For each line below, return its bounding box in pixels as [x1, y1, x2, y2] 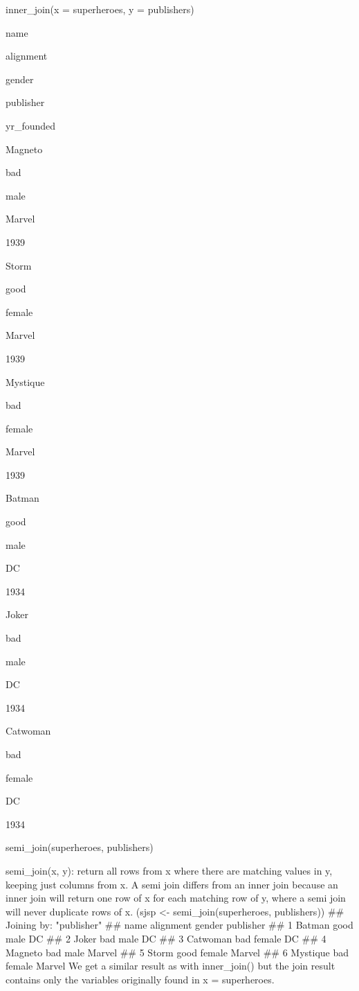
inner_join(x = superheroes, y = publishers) [6, 2, 194, 16]
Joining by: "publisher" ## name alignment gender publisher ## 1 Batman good [6, 918, 353, 932]
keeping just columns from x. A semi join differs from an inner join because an [6, 877, 338, 891]
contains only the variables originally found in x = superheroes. [6, 972, 275, 986]
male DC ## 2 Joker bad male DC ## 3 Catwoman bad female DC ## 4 [6, 931, 326, 945]
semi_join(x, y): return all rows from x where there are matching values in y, [6, 863, 333, 877]
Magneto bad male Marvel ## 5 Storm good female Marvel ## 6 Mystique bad [6, 945, 349, 959]
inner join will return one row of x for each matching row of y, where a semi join [6, 891, 346, 905]
